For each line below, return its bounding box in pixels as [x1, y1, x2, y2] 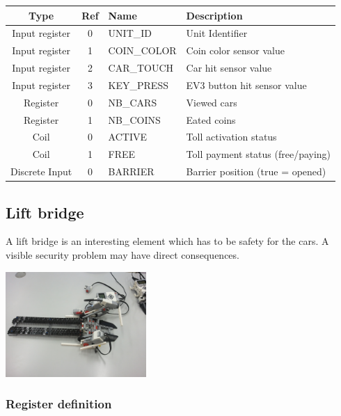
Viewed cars [186, 95, 237, 109]
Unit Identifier [186, 26, 248, 40]
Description [186, 8, 243, 22]
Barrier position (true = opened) [186, 164, 326, 179]
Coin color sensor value [186, 43, 285, 58]
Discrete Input [10, 164, 72, 179]
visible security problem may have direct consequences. [6, 247, 239, 262]
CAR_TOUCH [108, 61, 174, 75]
